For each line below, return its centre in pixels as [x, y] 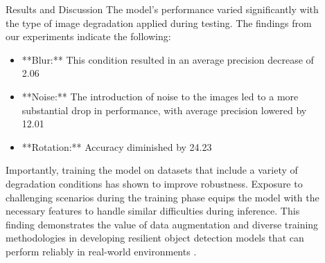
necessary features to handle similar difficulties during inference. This [153, 211]
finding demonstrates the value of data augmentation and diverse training [162, 224]
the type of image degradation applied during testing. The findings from [159, 22]
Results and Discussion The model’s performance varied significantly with [162, 9]
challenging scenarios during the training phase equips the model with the [162, 197]
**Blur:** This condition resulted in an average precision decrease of [168, 59]
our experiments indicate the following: [88, 36]
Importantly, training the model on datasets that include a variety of [152, 170]
